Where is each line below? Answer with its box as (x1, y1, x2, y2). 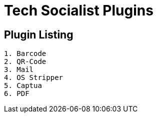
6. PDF (4, 89, 29, 98)
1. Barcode (4, 49, 46, 58)
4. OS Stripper (4, 73, 63, 82)
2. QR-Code (4, 57, 46, 66)
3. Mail (4, 65, 34, 74)
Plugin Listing (4, 28, 73, 41)
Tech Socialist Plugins (4, 2, 153, 19)
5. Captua (4, 81, 42, 90)
